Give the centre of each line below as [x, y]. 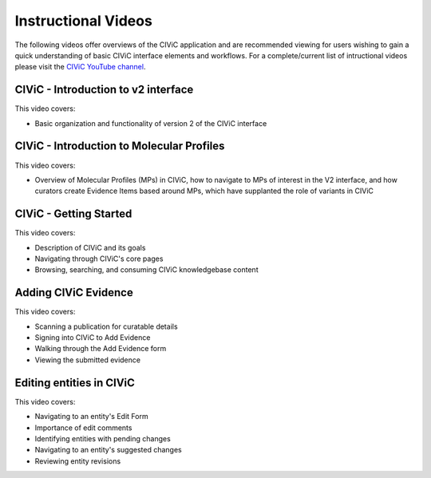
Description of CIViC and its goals [90, 247]
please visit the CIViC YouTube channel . [80, 67]
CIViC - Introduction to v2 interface [104, 90]
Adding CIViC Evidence [74, 292]
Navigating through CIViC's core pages [99, 259]
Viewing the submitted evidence [88, 360]
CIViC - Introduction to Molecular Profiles [120, 146]
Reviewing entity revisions [78, 461]
